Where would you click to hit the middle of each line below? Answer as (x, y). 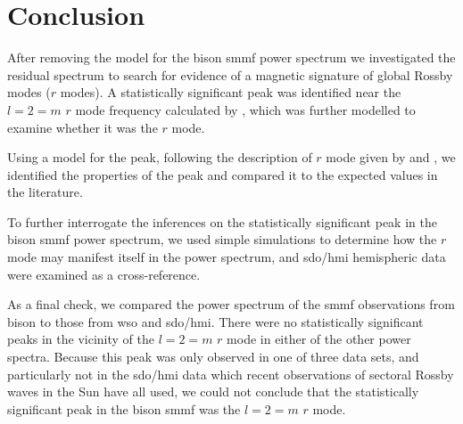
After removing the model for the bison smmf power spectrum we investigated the (231, 57)
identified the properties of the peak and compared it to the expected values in (223, 174)
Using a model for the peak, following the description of (160, 157)
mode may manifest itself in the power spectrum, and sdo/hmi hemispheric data (227, 257)
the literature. (45, 192)
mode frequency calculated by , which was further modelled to (245, 109)
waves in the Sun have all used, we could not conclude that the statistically (213, 391)
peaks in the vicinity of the (81, 339)
